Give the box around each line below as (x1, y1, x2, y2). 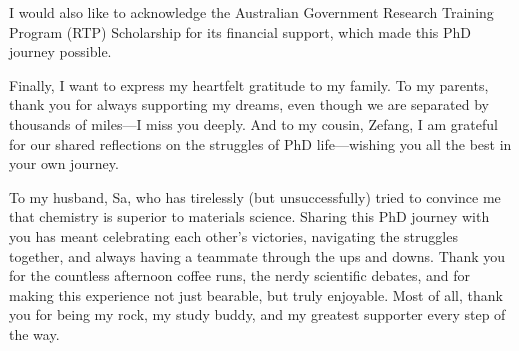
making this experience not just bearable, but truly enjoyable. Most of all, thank (9, 284, 503, 305)
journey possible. (9, 41, 112, 62)
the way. (9, 323, 60, 344)
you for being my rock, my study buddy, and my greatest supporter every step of (9, 304, 506, 325)
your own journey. (9, 153, 119, 174)
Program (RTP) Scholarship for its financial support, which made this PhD (9, 21, 471, 42)
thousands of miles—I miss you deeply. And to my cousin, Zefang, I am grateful (9, 113, 498, 134)
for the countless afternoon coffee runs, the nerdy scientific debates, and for (9, 265, 471, 286)
